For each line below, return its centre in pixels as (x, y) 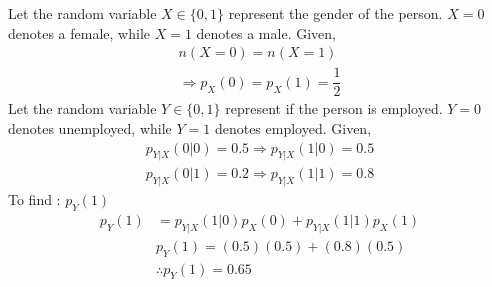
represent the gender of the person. (335, 13)
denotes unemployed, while (90, 127)
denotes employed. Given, (293, 127)
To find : (34, 199)
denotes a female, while (79, 32)
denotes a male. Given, (266, 32)
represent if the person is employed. (334, 108)
